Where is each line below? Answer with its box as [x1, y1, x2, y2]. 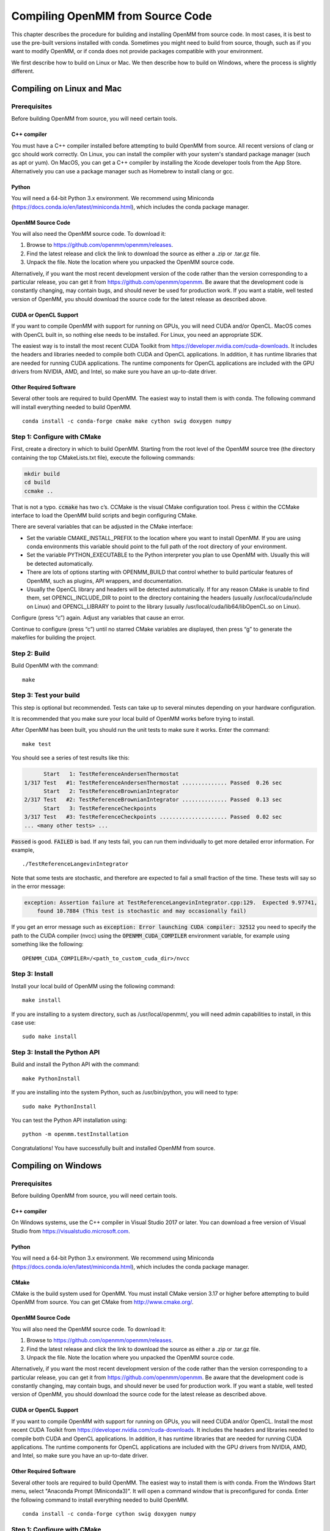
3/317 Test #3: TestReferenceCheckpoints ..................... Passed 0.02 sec [24, 813, 282, 821]
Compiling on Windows [11, 1160, 102, 1171]
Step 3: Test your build [11, 691, 80, 699]
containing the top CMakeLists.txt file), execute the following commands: [11, 454, 196, 461]
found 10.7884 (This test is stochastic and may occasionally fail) [37, 908, 247, 915]
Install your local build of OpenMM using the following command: [11, 982, 175, 990]
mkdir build [24, 470, 61, 477]
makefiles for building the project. [11, 634, 96, 641]
